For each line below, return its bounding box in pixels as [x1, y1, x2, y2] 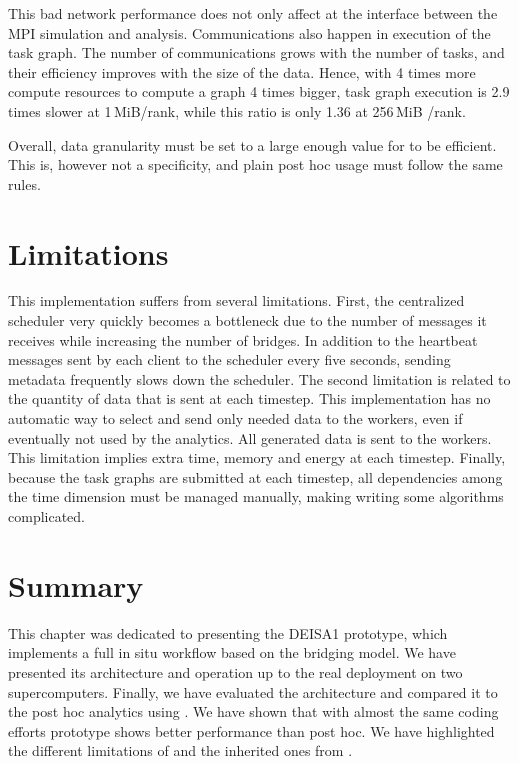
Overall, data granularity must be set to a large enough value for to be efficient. [8, 134, 497, 155]
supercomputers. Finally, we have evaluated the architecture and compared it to [8, 681, 498, 702]
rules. [8, 173, 41, 194]
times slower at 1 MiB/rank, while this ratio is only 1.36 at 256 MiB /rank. [8, 100, 466, 121]
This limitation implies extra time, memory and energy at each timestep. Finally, [8, 447, 506, 468]
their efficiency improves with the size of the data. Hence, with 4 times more [8, 61, 476, 82]
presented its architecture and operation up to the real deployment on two [8, 661, 463, 682]
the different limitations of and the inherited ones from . [8, 740, 353, 761]
